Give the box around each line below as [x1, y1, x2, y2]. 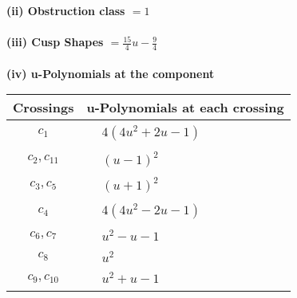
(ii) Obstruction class [6, 2, 125, 18]
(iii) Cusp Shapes [6, 33, 104, 50]
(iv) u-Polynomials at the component [6, 65, 215, 81]
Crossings [13, 98, 74, 117]
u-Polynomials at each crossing [86, 98, 284, 117]
